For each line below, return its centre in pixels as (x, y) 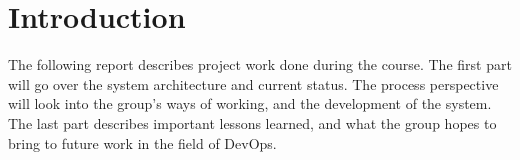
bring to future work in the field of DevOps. (142, 142)
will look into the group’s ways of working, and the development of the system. (250, 103)
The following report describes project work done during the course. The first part (260, 64)
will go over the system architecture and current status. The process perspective (253, 83)
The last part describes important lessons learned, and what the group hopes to (252, 122)
